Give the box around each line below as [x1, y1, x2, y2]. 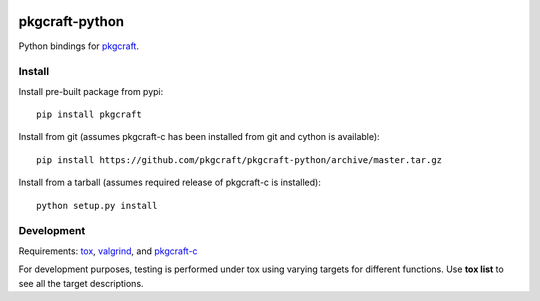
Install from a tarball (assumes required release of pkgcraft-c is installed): [18, 176, 322, 189]
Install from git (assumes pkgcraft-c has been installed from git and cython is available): [18, 131, 380, 143]
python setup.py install [36, 200, 158, 211]
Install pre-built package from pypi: [18, 85, 164, 97]
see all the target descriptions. [18, 277, 144, 289]
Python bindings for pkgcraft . [18, 40, 140, 52]
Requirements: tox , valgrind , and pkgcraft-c [18, 245, 199, 257]
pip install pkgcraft [36, 109, 142, 120]
